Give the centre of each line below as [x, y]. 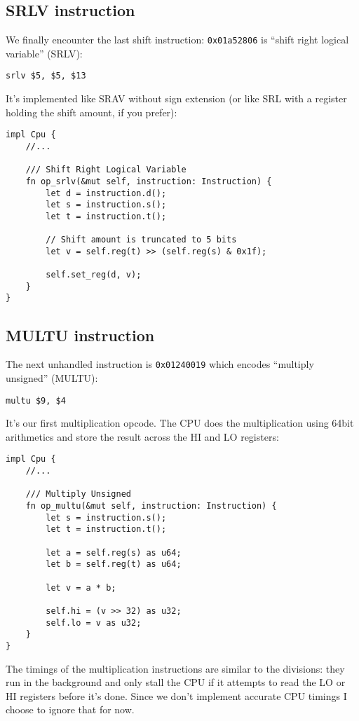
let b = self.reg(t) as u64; [114, 564]
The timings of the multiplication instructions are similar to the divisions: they [175, 668]
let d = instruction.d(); [106, 193]
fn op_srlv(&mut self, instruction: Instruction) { [149, 181]
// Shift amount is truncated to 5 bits [141, 240]
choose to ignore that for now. [70, 709]
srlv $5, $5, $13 [46, 76]
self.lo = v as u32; [94, 623]
